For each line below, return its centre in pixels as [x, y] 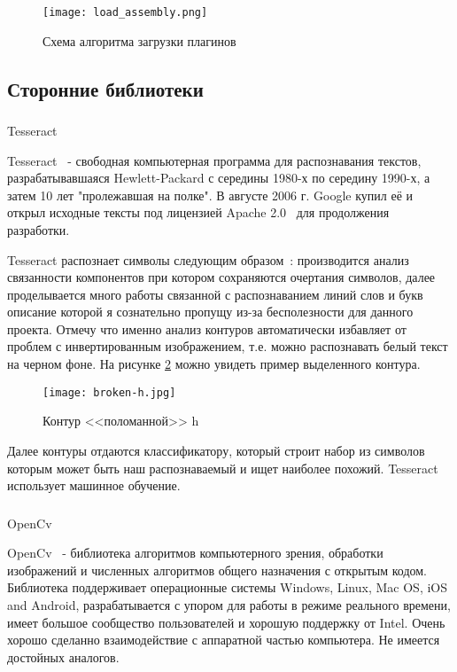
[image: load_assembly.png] [125, 12]
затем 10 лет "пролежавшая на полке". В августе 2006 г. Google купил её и [210, 195]
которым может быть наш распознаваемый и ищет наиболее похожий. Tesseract [223, 468]
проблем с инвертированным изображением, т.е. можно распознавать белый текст [228, 346]
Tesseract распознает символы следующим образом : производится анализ [208, 259]
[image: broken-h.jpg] [109, 392]
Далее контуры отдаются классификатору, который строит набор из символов [216, 450]
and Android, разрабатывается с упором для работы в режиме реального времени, [229, 605]
